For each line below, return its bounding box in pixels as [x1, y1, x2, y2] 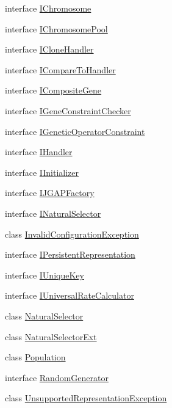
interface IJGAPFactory [5, 186, 95, 199]
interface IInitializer [5, 166, 79, 178]
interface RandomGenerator [5, 371, 109, 384]
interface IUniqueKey [5, 268, 84, 281]
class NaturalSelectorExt [5, 330, 97, 343]
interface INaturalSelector [5, 206, 101, 219]
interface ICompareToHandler [5, 63, 116, 76]
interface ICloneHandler [5, 43, 94, 56]
